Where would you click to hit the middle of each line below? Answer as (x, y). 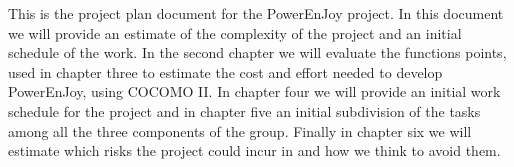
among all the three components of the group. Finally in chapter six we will (240, 130)
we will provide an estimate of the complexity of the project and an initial (235, 32)
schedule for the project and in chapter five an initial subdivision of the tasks (244, 110)
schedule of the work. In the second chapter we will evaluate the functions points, (257, 52)
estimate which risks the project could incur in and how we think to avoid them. (254, 150)
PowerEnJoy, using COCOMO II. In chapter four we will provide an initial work (254, 91)
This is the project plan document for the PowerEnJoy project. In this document (256, 13)
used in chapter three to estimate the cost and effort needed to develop (225, 71)
